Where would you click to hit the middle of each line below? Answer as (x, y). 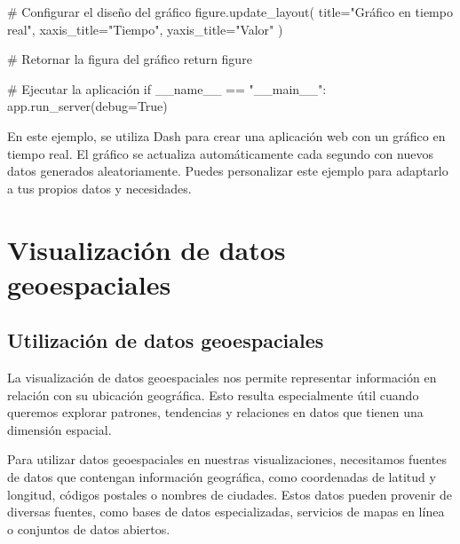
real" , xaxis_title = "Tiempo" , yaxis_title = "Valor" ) (145, 29)
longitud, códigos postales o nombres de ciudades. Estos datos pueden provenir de (230, 494)
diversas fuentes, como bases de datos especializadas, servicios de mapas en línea (226, 512)
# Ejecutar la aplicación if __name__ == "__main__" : (167, 88)
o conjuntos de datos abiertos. (89, 528)
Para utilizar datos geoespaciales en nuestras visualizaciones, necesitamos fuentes (227, 459)
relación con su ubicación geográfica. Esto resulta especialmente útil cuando (213, 394)
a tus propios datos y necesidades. (99, 188)
